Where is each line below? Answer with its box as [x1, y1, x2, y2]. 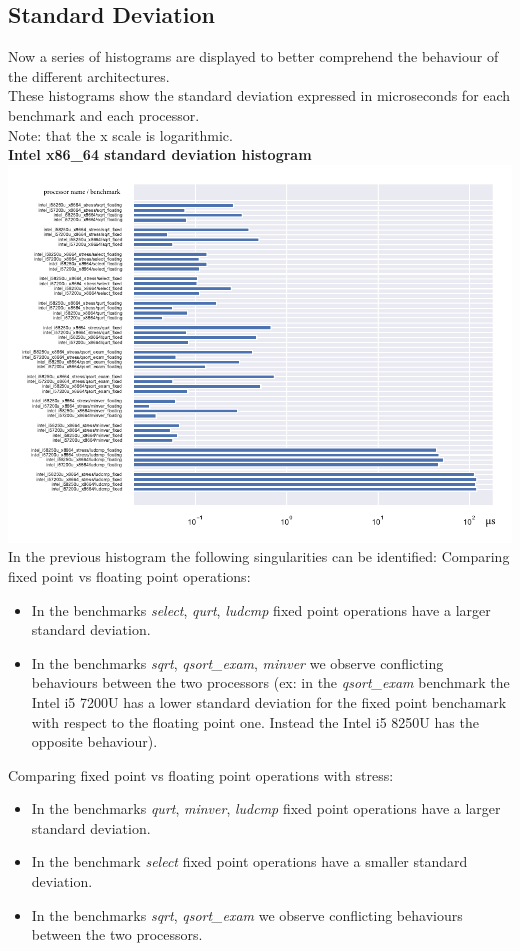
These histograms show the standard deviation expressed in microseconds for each [8, 85, 511, 106]
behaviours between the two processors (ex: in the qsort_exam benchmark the [31, 672, 510, 693]
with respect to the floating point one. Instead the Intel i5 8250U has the [31, 711, 479, 732]
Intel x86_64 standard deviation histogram [8, 144, 312, 165]
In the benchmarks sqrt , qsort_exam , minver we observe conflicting [31, 652, 444, 673]
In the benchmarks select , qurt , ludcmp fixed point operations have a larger [31, 599, 491, 620]
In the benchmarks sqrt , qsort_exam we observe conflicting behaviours [31, 904, 463, 925]
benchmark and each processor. [8, 104, 200, 125]
